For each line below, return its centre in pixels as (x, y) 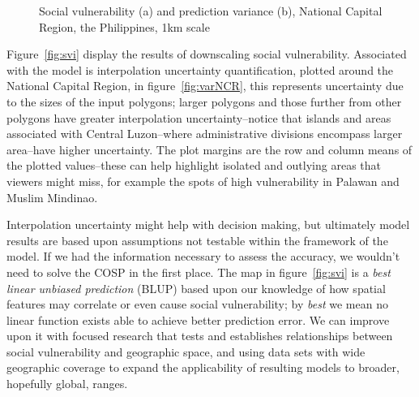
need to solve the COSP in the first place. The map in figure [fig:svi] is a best (199, 272)
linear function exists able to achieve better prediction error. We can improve (198, 319)
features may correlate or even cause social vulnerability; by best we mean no (197, 304)
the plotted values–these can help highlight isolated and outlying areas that (194, 165)
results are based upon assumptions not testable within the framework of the (197, 240)
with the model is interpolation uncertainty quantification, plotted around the (200, 69)
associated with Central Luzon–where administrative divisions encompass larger (205, 134)
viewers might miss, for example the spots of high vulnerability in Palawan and (203, 181)
